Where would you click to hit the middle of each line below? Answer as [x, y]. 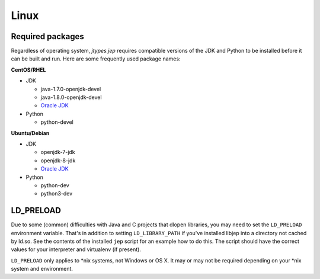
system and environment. [42, 269]
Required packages [47, 36]
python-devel [57, 122]
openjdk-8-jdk [58, 161]
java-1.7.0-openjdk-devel [71, 89]
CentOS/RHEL [29, 70]
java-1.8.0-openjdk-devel [71, 97]
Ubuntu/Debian [30, 133]
